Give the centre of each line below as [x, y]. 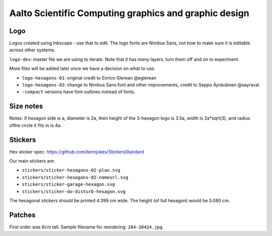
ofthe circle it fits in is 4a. [36, 125]
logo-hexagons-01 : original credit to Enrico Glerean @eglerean [89, 77]
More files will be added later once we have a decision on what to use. [82, 68]
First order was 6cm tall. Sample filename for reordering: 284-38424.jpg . [86, 227]
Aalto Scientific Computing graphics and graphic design [129, 13]
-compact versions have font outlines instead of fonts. [79, 92]
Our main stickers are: [32, 161]
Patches [22, 215]
